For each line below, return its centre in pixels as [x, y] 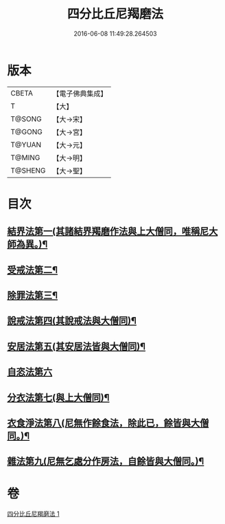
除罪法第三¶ [33, 295]
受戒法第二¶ [33, 270]
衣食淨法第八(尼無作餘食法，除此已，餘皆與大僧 [108, 423]
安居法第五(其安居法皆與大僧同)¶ [76, 346]
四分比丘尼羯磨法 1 [33, 514]
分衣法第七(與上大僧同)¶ [58, 397]
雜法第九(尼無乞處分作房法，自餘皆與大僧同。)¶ [106, 461]
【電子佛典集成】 [80, 94]
